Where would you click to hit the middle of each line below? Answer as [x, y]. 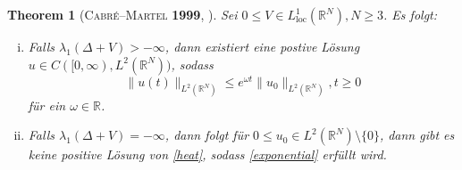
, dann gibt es [417, 135]
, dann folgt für [207, 135]
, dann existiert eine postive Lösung [262, 46]
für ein [47, 105]
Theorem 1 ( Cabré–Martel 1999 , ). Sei [122, 14]
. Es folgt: [411, 14]
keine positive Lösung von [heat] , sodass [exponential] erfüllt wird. [207, 154]
